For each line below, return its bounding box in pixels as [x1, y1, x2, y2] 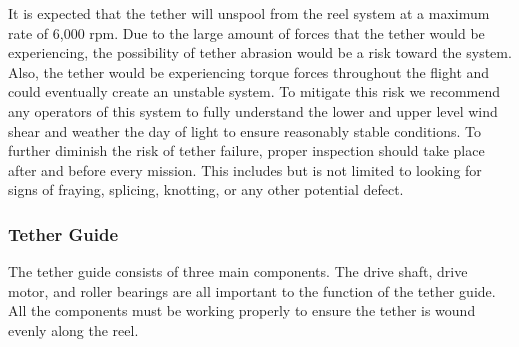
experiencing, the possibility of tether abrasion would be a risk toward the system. [8, 42, 512, 63]
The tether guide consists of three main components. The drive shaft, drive [8, 261, 468, 282]
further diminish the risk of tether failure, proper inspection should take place [8, 140, 485, 161]
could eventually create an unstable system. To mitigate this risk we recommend [8, 81, 500, 102]
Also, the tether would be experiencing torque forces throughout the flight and [8, 61, 490, 82]
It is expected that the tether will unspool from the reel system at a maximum [8, 3, 490, 23]
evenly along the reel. [8, 319, 139, 340]
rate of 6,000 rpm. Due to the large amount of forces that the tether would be [8, 22, 485, 43]
